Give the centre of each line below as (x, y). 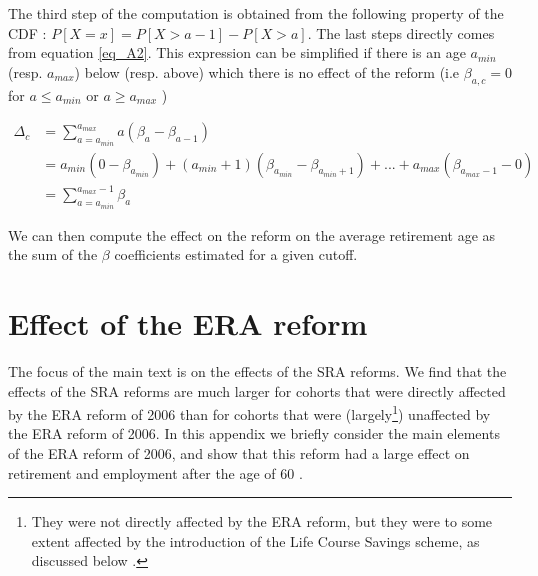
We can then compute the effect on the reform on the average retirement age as (252, 234)
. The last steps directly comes (401, 32)
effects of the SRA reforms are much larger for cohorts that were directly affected (257, 390)
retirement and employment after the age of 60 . (155, 472)
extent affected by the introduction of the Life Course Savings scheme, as (255, 540)
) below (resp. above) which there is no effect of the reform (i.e (267, 71)
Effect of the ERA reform (188, 323)
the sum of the (53, 254)
